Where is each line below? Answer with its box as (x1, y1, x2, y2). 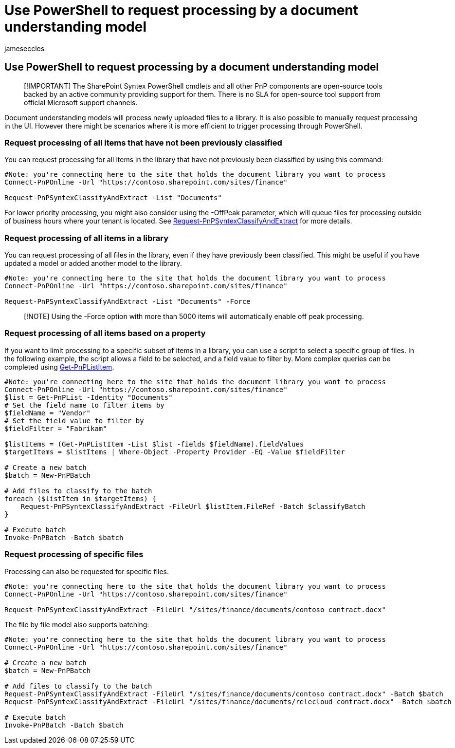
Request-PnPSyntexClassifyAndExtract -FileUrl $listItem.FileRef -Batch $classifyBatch (20, 502, 365, 510)
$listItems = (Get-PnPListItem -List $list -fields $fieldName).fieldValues (4, 440, 304, 448)
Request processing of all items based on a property (4, 328, 206, 338)
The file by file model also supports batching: (4, 620, 149, 629)
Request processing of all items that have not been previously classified (4, 137, 282, 148)
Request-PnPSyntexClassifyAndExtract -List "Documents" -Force (4, 298, 251, 306)
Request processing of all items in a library (4, 233, 169, 243)
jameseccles (4, 44, 45, 53)
